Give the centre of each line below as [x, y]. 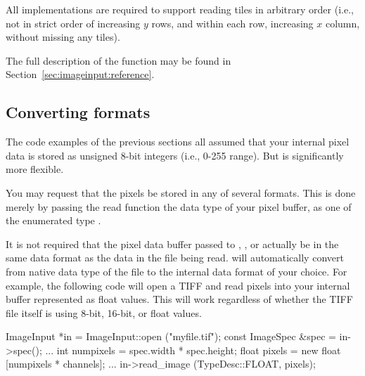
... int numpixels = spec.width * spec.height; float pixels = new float [193, 350]
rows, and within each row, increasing [232, 23]
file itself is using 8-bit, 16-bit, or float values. [104, 312]
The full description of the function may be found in [119, 60]
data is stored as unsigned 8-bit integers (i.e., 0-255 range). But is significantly [175, 155]
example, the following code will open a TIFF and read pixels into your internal [178, 285]
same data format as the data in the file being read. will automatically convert [175, 258]
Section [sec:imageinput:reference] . [80, 74]
